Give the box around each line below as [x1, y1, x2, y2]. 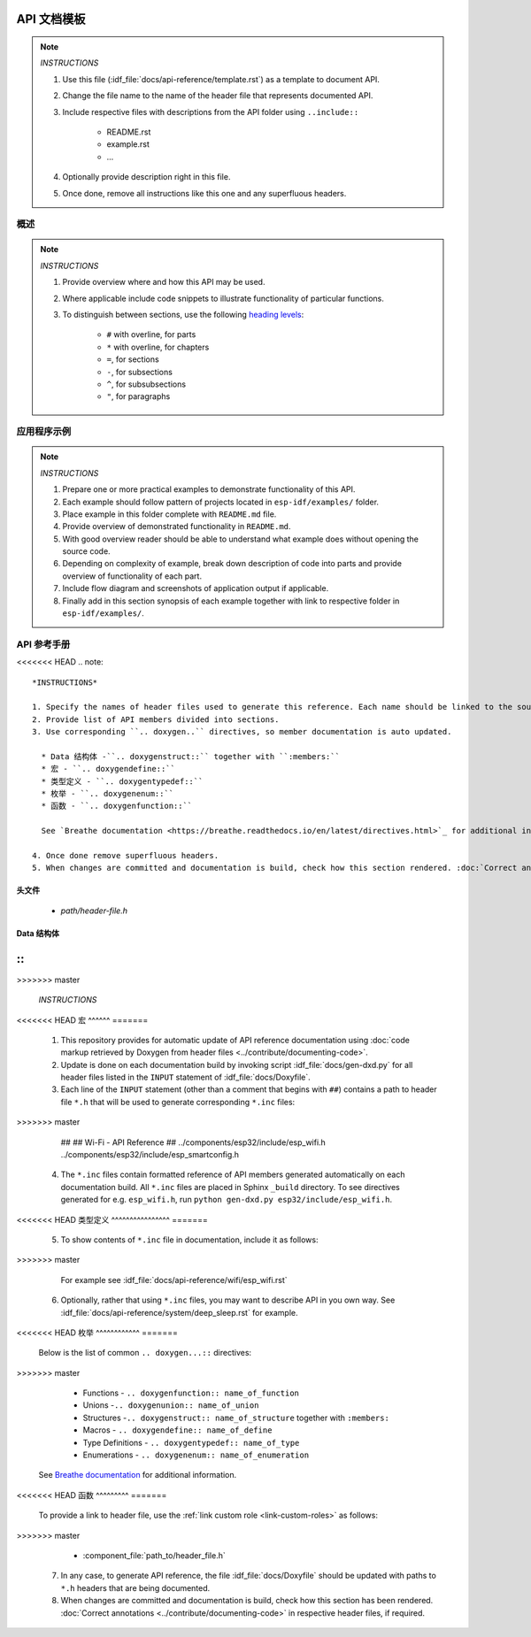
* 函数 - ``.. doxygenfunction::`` [41, 801, 193, 811]
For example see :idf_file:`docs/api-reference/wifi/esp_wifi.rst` [60, 1274, 288, 1285]
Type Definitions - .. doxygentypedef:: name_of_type [82, 1437, 300, 1448]
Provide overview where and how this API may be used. [62, 277, 265, 288]
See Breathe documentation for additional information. [38, 1470, 237, 1480]
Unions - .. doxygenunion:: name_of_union [82, 1400, 259, 1410]
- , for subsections [106, 366, 173, 377]
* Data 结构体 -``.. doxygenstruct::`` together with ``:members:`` [41, 751, 341, 761]
